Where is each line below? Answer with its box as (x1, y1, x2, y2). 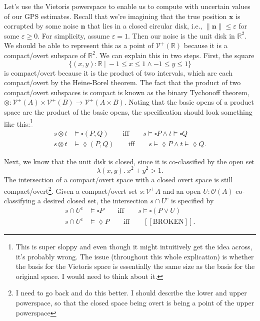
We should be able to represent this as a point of (4, 40, 153, 51)
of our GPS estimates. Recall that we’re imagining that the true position (4, 11, 227, 21)
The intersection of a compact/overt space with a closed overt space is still (4, 174, 233, 184)
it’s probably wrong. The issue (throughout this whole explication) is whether (15, 251, 254, 261)
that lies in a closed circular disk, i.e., (87, 21, 202, 31)
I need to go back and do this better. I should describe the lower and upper (15, 287, 247, 298)
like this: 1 (4, 117, 33, 129)
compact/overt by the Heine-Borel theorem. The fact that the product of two (4, 77, 241, 88)
